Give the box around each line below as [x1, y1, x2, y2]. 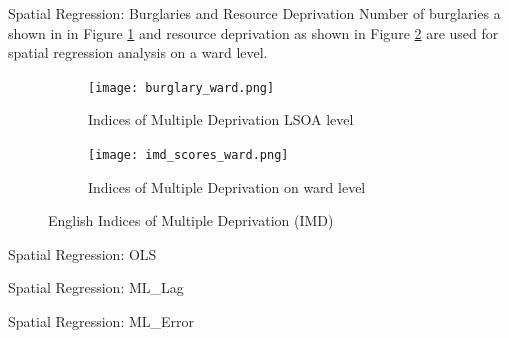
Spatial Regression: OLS [8, 243, 157, 264]
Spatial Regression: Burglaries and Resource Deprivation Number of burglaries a [8, 3, 501, 23]
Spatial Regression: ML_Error [8, 311, 195, 332]
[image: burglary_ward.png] [88, 80, 275, 95]
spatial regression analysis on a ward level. [8, 42, 268, 63]
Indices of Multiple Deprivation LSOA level [88, 109, 354, 130]
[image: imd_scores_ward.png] [88, 148, 289, 163]
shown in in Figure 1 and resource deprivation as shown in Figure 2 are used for [8, 22, 499, 43]
